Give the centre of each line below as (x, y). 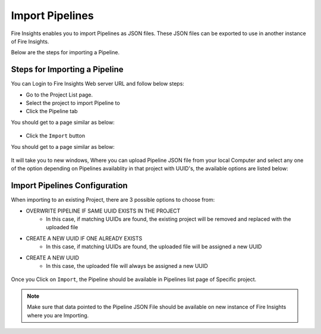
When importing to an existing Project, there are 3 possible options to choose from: (113, 200)
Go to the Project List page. (59, 95)
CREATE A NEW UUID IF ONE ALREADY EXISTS (84, 238)
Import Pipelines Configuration (69, 185)
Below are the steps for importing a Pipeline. (65, 52)
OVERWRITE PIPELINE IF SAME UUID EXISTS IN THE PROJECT (103, 211)
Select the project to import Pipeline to (73, 103)
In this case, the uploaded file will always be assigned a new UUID (127, 266)
